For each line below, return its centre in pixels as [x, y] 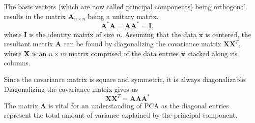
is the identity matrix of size [72, 34]
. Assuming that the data [159, 34]
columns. [17, 63]
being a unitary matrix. [123, 16]
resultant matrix [28, 44]
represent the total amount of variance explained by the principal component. [121, 115]
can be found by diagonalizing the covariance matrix [142, 44]
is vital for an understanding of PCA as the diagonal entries [139, 105]
